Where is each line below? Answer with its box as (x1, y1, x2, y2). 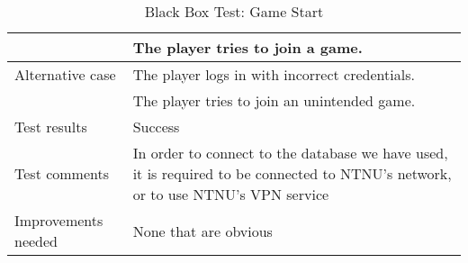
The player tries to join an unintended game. (132, 90, 416, 111)
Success (132, 116, 180, 137)
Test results (14, 116, 87, 137)
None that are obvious (132, 220, 273, 241)
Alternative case (14, 64, 116, 85)
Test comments (14, 163, 110, 184)
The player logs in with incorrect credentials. (132, 64, 415, 85)
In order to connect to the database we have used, (132, 142, 448, 163)
